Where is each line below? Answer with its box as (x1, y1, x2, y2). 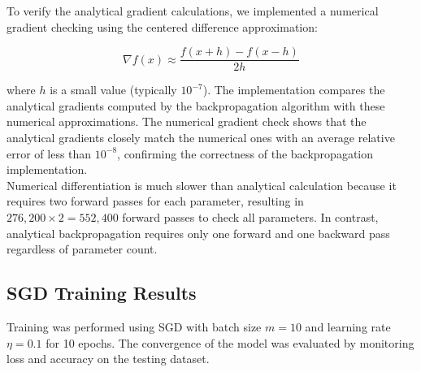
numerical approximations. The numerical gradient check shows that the (7, 113, 367, 130)
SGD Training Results (7, 280, 197, 305)
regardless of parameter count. (7, 240, 158, 257)
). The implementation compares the (202, 81, 385, 98)
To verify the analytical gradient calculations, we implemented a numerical (7, 2, 379, 19)
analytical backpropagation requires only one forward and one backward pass (7, 224, 390, 241)
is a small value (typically (50, 81, 177, 98)
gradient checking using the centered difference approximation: (7, 18, 318, 35)
